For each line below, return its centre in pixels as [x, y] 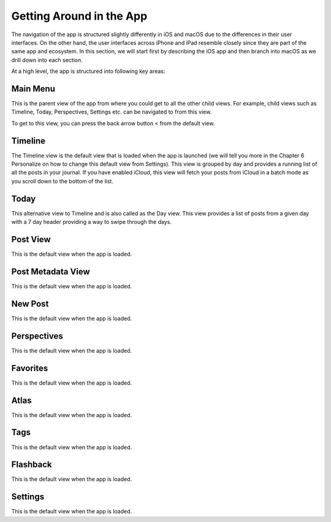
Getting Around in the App [79, 16]
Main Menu [33, 89]
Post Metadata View [51, 271]
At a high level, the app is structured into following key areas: [88, 71]
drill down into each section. [47, 60]
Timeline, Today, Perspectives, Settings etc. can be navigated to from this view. [112, 112]
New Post [30, 304]
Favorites [30, 368]
